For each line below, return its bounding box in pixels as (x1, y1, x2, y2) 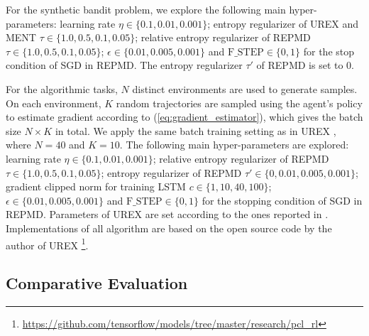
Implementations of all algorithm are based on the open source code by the (6, 220, 332, 235)
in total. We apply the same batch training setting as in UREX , (55, 123, 336, 138)
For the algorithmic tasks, (6, 81, 118, 96)
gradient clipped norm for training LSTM (6, 179, 186, 194)
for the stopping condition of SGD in (202, 193, 363, 207)
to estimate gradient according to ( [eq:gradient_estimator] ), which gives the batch (6, 109, 363, 124)
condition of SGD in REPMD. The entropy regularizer (6, 58, 243, 72)
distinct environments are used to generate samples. (132, 81, 358, 96)
